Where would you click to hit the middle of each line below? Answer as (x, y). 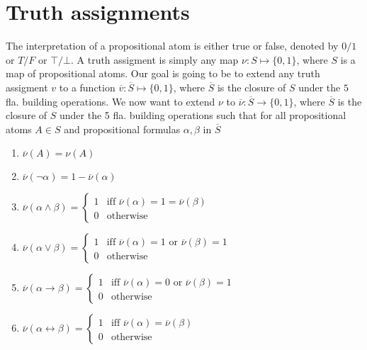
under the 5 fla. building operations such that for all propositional (203, 115)
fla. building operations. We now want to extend (111, 101)
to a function (87, 87)
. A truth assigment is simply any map (154, 59)
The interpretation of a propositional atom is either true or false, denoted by (172, 46)
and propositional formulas (122, 129)
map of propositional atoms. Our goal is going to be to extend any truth (163, 73)
